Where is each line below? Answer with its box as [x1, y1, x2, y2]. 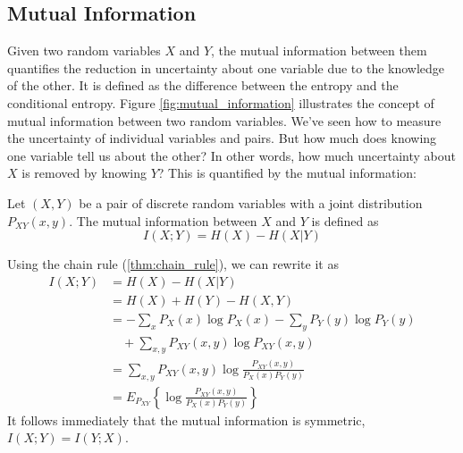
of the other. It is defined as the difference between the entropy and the [7, 76, 399, 95]
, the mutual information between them [211, 41, 427, 60]
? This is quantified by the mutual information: [157, 164, 417, 182]
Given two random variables [7, 41, 161, 60]
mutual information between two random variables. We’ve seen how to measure [7, 111, 442, 130]
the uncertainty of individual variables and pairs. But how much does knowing [7, 129, 437, 147]
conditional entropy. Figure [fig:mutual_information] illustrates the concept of [7, 93, 434, 112]
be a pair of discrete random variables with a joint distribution [79, 193, 423, 212]
